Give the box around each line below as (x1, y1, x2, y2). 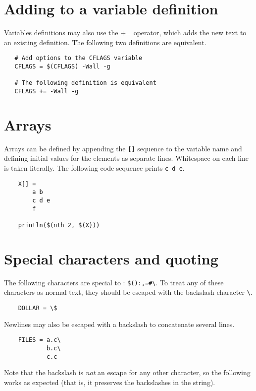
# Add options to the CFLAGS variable (14, 55, 143, 62)
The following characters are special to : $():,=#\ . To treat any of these (4, 277, 224, 287)
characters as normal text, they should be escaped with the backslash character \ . (4, 287, 253, 297)
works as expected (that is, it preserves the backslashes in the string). (4, 377, 215, 387)
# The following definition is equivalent (14, 79, 156, 87)
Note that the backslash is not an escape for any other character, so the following (4, 367, 251, 378)
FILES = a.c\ (18, 336, 61, 344)
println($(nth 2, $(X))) (18, 221, 100, 229)
